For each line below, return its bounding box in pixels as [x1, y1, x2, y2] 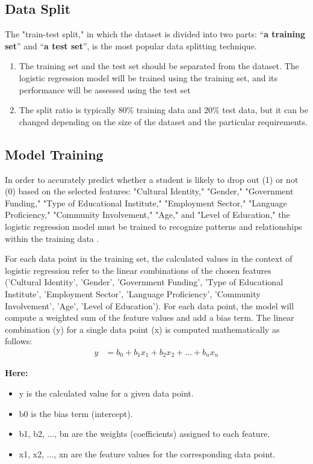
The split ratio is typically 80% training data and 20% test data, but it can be [19, 104, 309, 116]
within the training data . [5, 232, 99, 244]
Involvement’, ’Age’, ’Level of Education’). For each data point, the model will [5, 299, 294, 312]
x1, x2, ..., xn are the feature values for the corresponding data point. [19, 447, 276, 460]
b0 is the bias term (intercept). [19, 407, 133, 419]
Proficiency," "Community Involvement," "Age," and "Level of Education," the [5, 208, 290, 221]
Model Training [5, 144, 104, 163]
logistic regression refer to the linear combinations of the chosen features [5, 264, 271, 276]
